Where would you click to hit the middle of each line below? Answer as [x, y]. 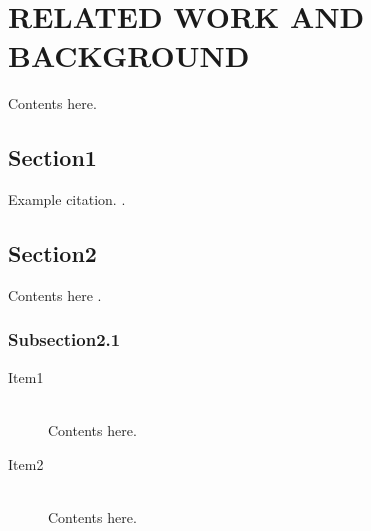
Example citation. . [67, 199]
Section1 [52, 157]
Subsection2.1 [64, 339]
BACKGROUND [129, 55]
